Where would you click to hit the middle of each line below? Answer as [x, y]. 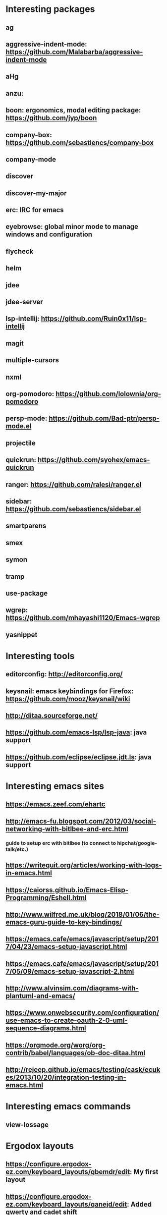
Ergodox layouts [40, 1146]
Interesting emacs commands [68, 1106]
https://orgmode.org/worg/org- [56, 1045]
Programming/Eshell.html [46, 898]
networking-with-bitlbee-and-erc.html [67, 829]
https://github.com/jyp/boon [51, 118]
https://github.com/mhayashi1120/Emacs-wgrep [83, 618]
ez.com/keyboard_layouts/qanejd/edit [66, 1204]
